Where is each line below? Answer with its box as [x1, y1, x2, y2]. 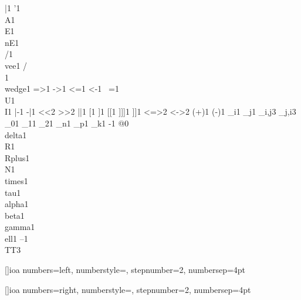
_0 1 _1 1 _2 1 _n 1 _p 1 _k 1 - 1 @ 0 [5, 116, 129, 129]
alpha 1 [5, 198, 29, 210]
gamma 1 [5, 221, 35, 233]
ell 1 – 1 [5, 232, 28, 244]
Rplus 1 [5, 151, 30, 164]
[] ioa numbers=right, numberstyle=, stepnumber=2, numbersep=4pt [5, 283, 251, 295]
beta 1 [5, 209, 25, 221]
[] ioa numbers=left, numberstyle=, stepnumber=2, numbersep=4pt [5, 264, 246, 276]
